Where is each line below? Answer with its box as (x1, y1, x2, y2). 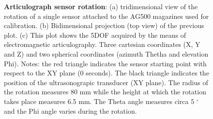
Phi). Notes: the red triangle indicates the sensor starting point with (4, 58, 207, 68)
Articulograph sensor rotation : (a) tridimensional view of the (4, 1, 198, 11)
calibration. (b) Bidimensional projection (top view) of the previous (4, 20, 204, 30)
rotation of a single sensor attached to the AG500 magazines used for (4, 11, 209, 21)
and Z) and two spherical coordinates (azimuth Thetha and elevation (4, 48, 209, 59)
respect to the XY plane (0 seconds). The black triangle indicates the (4, 68, 209, 78)
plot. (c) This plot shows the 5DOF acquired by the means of (4, 30, 186, 40)
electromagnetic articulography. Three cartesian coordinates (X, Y (4, 39, 200, 49)
